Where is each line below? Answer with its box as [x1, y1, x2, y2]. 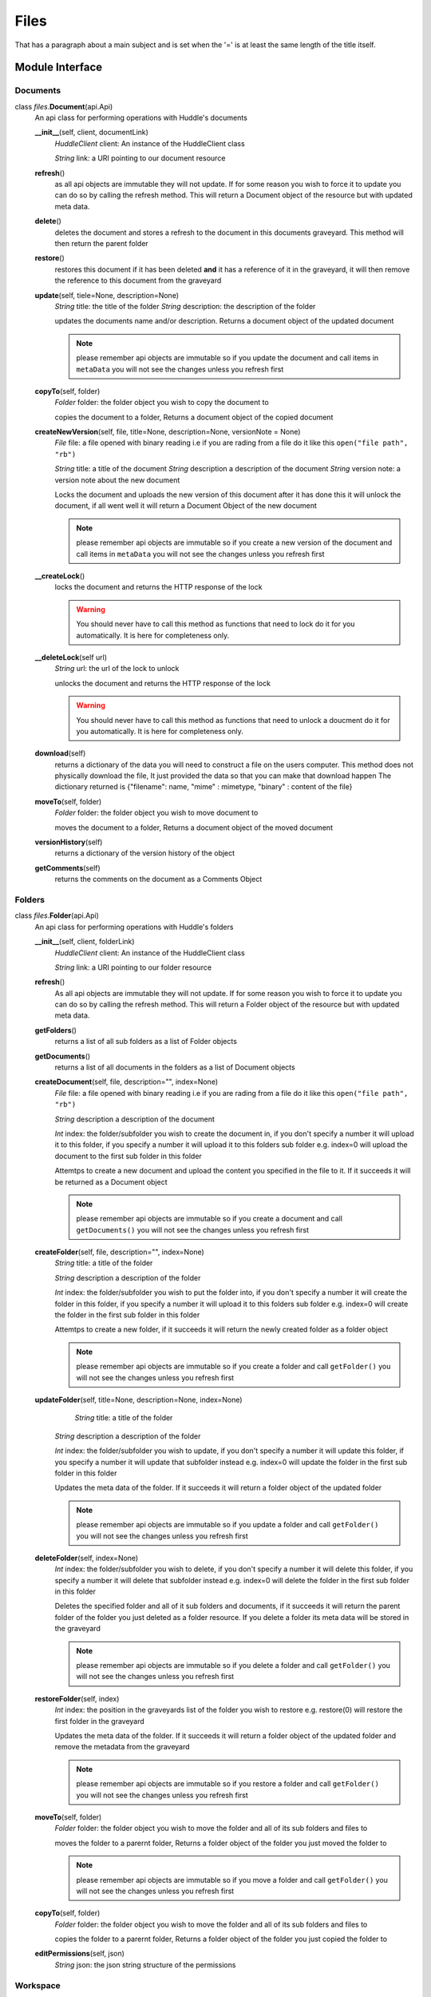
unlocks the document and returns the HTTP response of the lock [54, 678, 271, 688]
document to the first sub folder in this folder [54, 1151, 203, 1161]
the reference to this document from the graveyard [54, 276, 222, 285]
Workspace [14, 1979, 61, 1991]
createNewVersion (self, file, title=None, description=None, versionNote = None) [34, 427, 301, 437]
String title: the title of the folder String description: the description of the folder [54, 301, 316, 311]
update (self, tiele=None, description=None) [34, 290, 180, 300]
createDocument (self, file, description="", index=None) [34, 1077, 219, 1086]
